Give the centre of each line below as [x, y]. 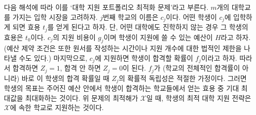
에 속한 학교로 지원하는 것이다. [57, 107]
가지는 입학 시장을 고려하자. [55, 17]
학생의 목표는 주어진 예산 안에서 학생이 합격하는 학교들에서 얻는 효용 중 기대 [122, 88]
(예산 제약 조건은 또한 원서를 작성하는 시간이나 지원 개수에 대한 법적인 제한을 [123, 48]
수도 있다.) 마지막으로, [53, 57]
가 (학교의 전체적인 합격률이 [197, 68]
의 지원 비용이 [74, 37]
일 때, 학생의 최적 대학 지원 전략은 [199, 97]
